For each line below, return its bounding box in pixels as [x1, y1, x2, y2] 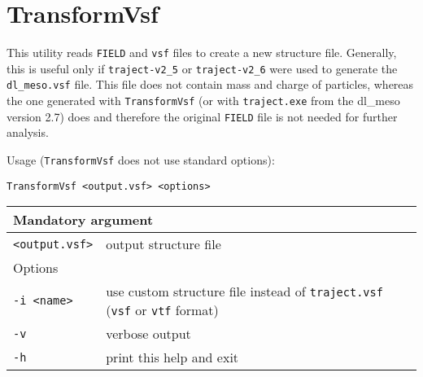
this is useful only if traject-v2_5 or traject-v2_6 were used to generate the [7, 59, 398, 77]
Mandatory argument [13, 210, 154, 230]
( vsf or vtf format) [106, 300, 219, 320]
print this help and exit [106, 348, 239, 367]
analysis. [7, 124, 49, 141]
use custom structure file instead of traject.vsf [106, 282, 383, 301]
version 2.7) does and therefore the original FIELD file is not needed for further [7, 107, 398, 125]
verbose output [106, 324, 191, 344]
